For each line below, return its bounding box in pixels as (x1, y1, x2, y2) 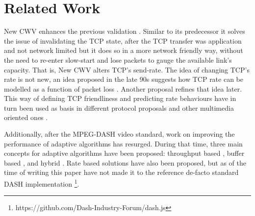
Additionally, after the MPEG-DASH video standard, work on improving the (4, 129, 235, 139)
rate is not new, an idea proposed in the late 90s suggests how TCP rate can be (4, 74, 243, 84)
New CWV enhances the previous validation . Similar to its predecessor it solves (4, 26, 245, 36)
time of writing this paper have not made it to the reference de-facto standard (4, 167, 239, 177)
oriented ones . (4, 112, 48, 122)
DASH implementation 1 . (4, 177, 79, 189)
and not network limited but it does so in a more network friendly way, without (4, 45, 243, 55)
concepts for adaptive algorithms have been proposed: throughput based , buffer (4, 148, 245, 158)
